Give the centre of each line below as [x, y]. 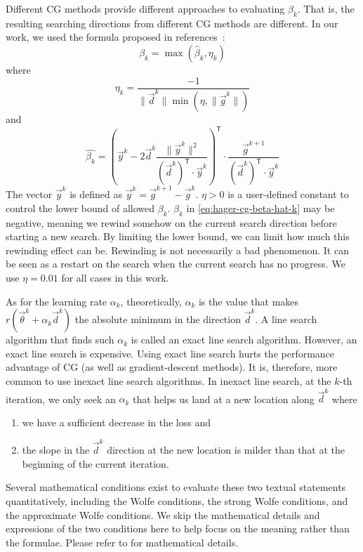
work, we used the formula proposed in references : [115, 37]
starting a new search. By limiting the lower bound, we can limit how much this [178, 236]
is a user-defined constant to [288, 193]
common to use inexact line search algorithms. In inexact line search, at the [169, 380]
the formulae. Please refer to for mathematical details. [122, 542]
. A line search [286, 319]
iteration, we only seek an [61, 399]
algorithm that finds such [60, 340]
